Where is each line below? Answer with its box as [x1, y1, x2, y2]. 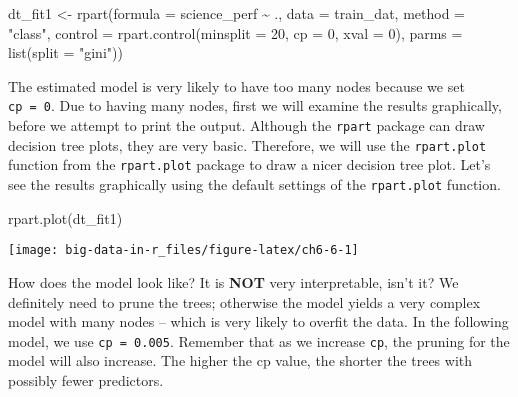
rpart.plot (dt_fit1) [8, 207, 123, 228]
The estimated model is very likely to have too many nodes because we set [8, 75, 465, 96]
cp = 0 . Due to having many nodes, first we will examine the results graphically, [8, 95, 502, 116]
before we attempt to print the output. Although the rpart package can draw [8, 115, 485, 136]
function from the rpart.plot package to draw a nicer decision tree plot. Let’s [8, 154, 491, 175]
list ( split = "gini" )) [8, 42, 123, 63]
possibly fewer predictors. [8, 369, 164, 390]
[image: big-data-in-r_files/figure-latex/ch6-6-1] [8, 243, 359, 258]
